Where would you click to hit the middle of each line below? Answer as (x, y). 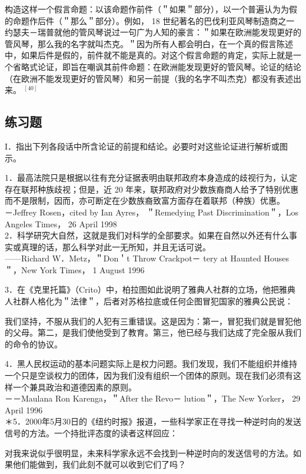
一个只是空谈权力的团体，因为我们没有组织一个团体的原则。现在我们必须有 (149, 375)
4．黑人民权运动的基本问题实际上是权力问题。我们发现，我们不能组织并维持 (151, 364)
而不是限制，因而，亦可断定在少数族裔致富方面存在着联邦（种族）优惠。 (145, 200)
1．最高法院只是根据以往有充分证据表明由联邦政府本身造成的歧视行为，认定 (151, 178)
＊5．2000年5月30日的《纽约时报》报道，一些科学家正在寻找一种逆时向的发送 (153, 421)
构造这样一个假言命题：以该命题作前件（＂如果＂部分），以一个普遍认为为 (147, 9)
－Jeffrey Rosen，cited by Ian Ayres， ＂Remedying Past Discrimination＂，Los (152, 212)
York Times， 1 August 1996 (92, 269)
